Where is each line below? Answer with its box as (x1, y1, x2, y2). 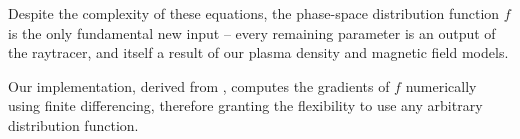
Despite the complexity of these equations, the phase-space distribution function (8, 3, 500, 23)
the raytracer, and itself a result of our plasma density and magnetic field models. (8, 42, 509, 63)
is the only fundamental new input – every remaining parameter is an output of (8, 22, 496, 43)
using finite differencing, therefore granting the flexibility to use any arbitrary (8, 95, 483, 116)
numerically (405, 75, 477, 96)
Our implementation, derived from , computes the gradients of (8, 75, 390, 96)
